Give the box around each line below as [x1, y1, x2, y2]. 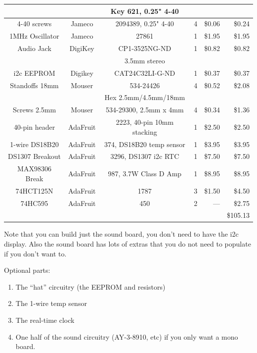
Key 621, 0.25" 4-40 [110, 5, 179, 16]
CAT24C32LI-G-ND [114, 67, 175, 78]
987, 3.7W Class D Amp [108, 168, 182, 179]
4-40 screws [17, 18, 52, 29]
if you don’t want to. [4, 248, 67, 258]
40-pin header [13, 121, 55, 132]
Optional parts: [4, 265, 50, 275]
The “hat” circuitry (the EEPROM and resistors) [15, 281, 166, 292]
